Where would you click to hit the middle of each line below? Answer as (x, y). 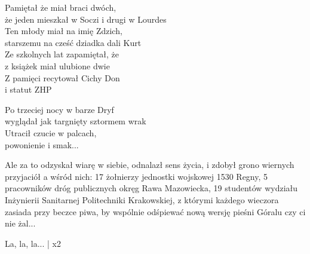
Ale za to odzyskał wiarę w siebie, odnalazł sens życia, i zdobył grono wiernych (150, 165)
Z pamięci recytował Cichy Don (62, 77)
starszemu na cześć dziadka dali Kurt (73, 42)
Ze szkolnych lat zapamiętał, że (62, 54)
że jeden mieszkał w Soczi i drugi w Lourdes (86, 19)
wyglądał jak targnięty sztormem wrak (76, 121)
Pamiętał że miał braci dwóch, (61, 7)
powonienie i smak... (42, 144)
